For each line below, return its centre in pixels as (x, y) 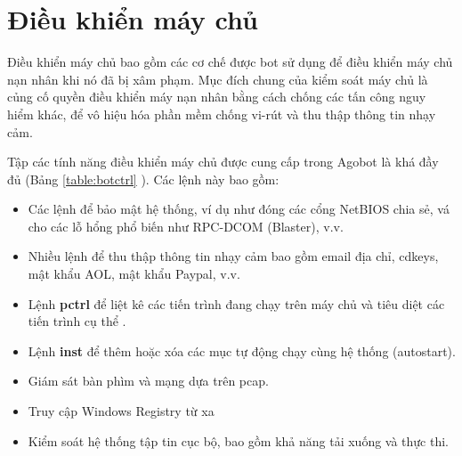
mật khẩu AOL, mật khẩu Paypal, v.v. (134, 274)
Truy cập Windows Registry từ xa (121, 411)
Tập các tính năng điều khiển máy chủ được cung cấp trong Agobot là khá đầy (223, 162)
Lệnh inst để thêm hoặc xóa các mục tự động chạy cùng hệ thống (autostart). (242, 350)
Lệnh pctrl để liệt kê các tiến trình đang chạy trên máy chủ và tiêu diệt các (236, 303)
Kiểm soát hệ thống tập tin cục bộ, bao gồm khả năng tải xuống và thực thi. (239, 440)
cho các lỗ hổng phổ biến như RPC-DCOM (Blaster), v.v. (186, 226)
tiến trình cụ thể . (77, 321)
